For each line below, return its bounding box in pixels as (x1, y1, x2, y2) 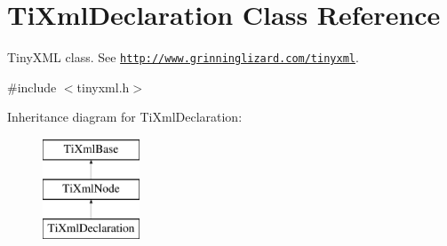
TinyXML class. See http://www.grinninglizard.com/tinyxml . (7, 48, 359, 67)
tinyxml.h (76, 77, 130, 96)
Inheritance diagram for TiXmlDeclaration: (7, 107, 243, 126)
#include (7, 77, 57, 96)
